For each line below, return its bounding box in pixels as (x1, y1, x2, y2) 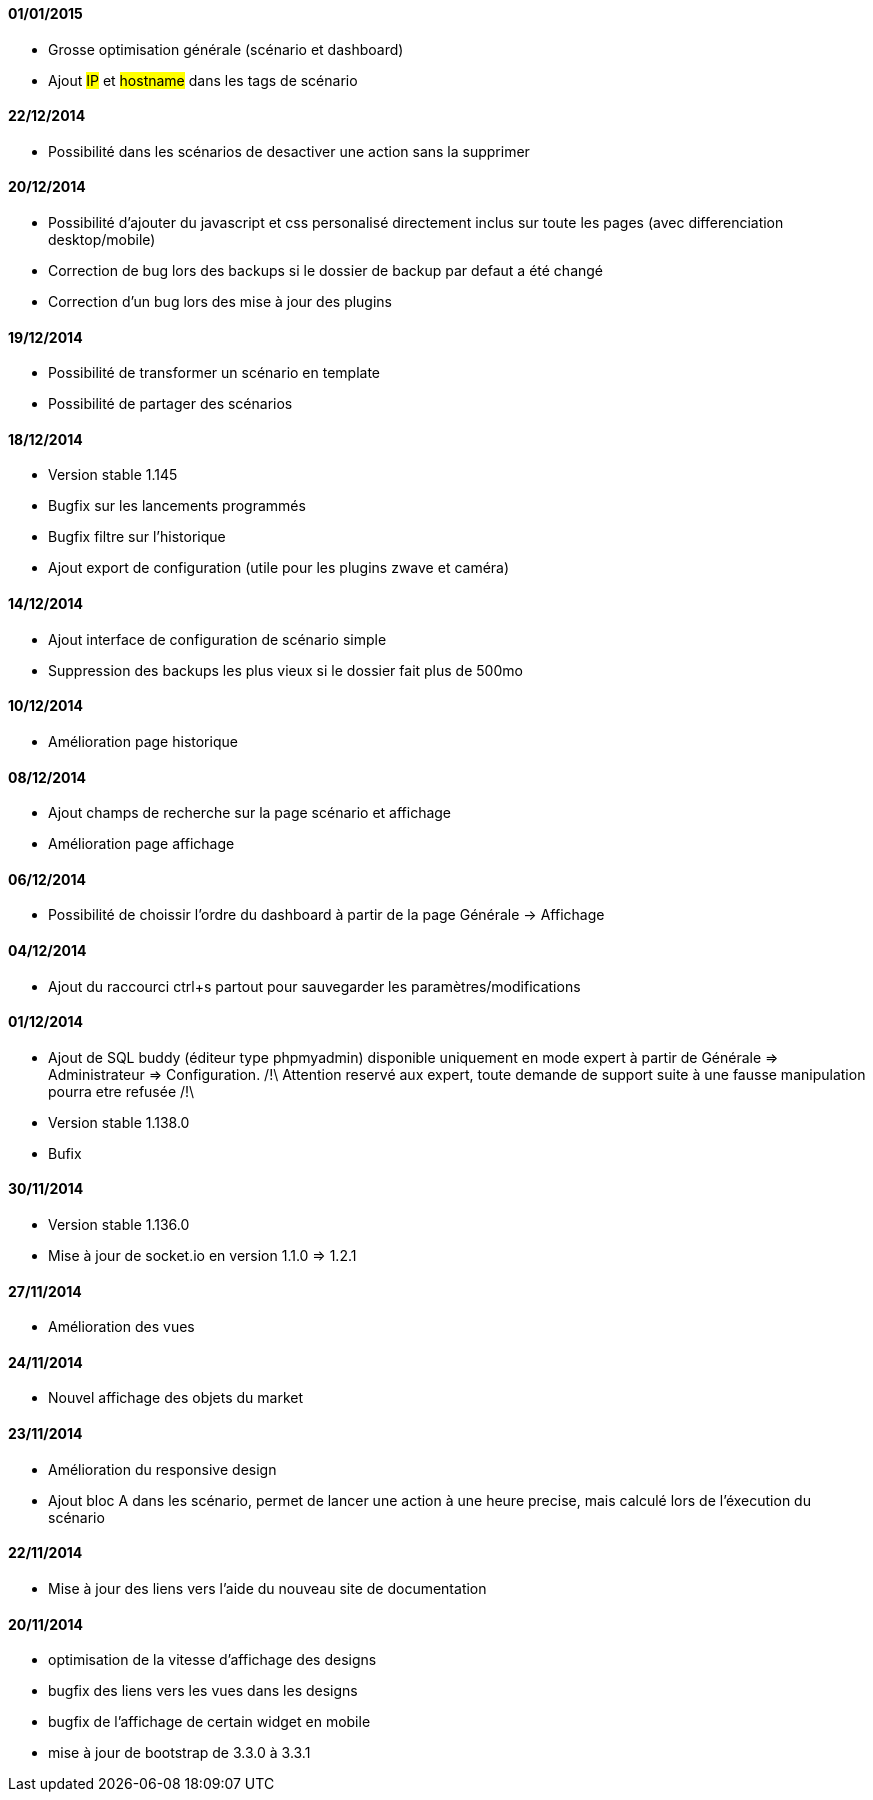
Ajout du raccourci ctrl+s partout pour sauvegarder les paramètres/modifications (48, 977, 581, 995)
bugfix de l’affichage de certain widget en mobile (48, 1713, 371, 1731)
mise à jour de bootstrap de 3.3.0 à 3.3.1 (48, 1744, 311, 1762)
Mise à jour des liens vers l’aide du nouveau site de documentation (48, 1579, 487, 1597)
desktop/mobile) (48, 231, 156, 249)
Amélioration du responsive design (48, 1460, 277, 1478)
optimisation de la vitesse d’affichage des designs (48, 1651, 377, 1669)
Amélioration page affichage (48, 835, 235, 853)
